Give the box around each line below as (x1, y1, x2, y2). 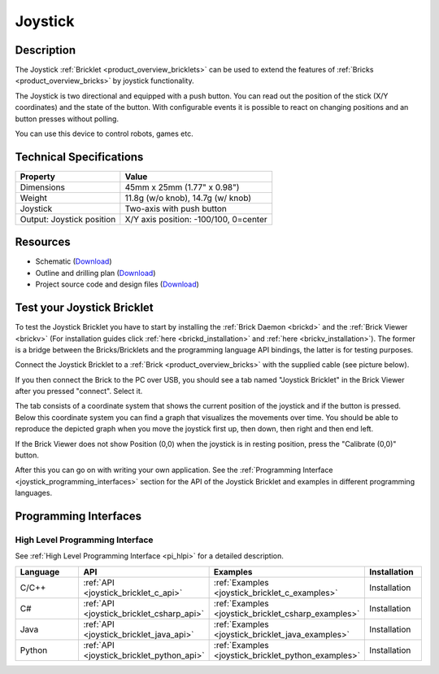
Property (20, 171, 56, 182)
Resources (15, 235, 71, 249)
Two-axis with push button (124, 203, 228, 214)
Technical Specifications (15, 150, 144, 164)
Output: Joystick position (20, 213, 116, 225)
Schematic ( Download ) (35, 256, 113, 266)
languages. (15, 488, 53, 498)
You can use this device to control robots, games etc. (15, 129, 194, 138)
